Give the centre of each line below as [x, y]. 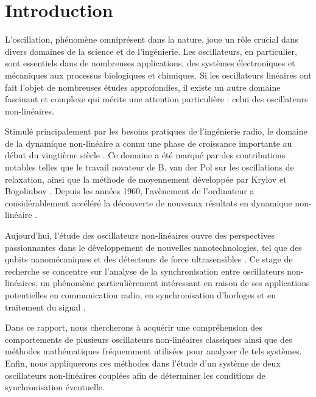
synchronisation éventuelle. [55, 387]
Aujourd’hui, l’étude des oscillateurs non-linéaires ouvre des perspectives [140, 235]
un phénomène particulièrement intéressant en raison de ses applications [175, 283]
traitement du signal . [45, 307]
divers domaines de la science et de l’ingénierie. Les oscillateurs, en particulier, [151, 51]
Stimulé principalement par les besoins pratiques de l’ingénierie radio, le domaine [156, 131]
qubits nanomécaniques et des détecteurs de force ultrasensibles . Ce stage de [149, 259]
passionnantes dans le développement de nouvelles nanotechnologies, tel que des [153, 247]
